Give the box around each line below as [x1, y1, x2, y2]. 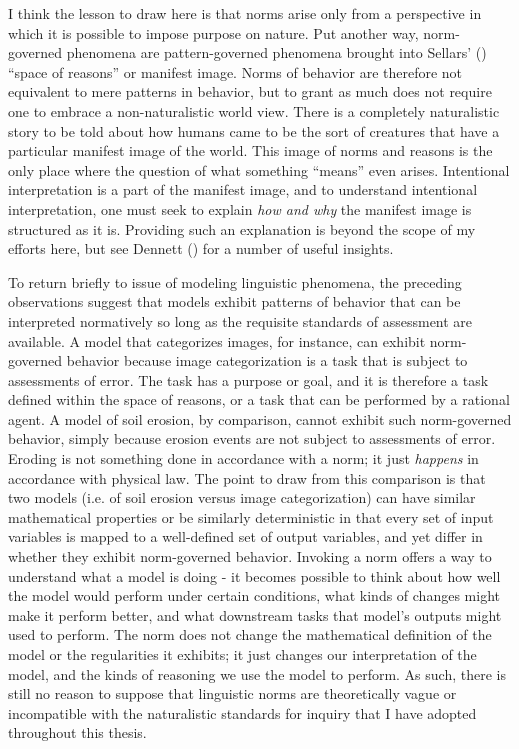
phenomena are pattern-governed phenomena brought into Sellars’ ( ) [66, 42, 487, 63]
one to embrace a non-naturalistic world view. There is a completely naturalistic [8, 100, 500, 121]
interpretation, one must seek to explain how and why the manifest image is [8, 198, 472, 219]
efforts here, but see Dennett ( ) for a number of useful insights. [8, 238, 394, 259]
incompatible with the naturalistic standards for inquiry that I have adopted [8, 702, 477, 723]
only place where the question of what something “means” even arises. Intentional [8, 159, 510, 180]
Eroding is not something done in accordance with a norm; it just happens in [8, 448, 479, 469]
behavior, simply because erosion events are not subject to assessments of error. [8, 428, 496, 449]
